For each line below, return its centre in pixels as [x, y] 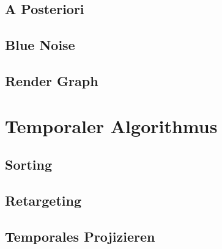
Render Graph [52, 80]
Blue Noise [40, 45]
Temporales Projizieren [80, 236]
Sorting [29, 164]
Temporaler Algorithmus [111, 125]
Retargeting [43, 200]
